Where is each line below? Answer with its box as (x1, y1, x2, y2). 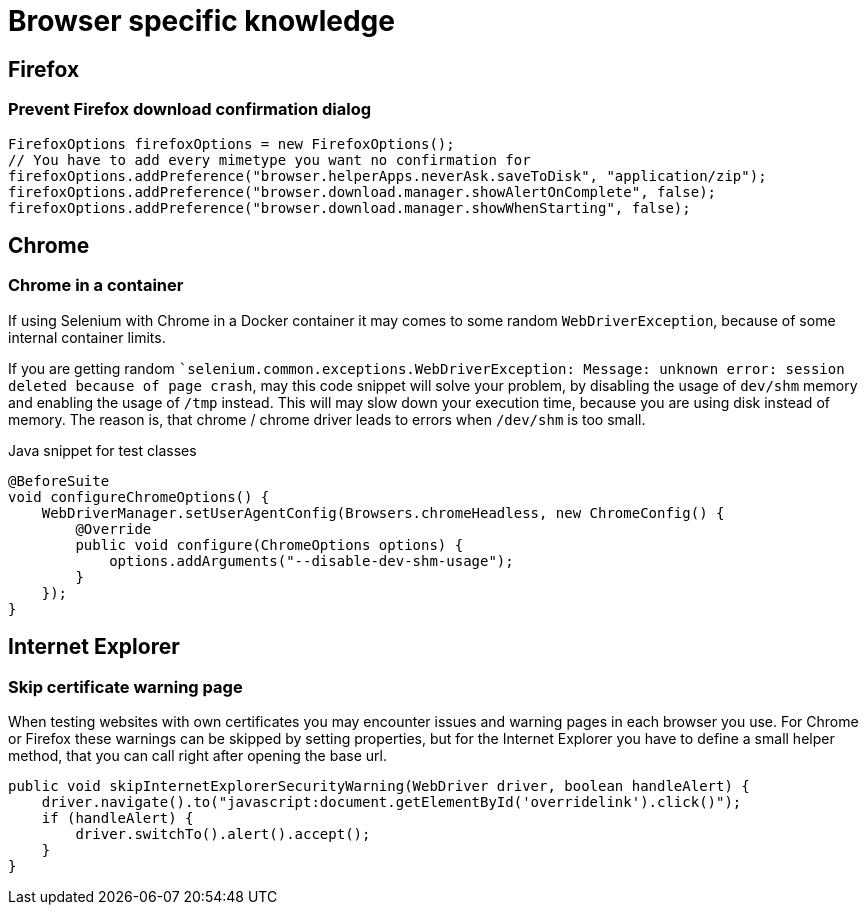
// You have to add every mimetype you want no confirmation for (8, 151, 531, 168)
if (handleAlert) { (41, 809, 194, 826)
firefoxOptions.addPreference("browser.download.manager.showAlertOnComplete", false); (8, 183, 717, 200)
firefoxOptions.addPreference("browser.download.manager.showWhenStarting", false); (8, 199, 691, 216)
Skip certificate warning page (8, 676, 243, 697)
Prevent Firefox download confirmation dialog (8, 99, 372, 120)
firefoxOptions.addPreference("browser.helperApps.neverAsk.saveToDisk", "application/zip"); (8, 167, 767, 184)
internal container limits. (8, 328, 166, 346)
